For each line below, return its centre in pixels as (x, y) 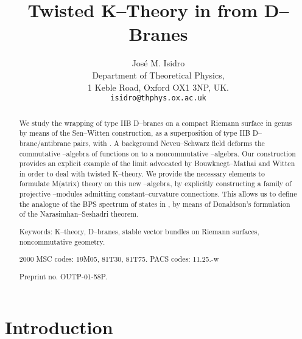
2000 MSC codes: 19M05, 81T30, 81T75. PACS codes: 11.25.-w (119, 259)
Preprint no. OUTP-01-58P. (63, 276)
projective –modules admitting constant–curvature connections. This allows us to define (158, 194)
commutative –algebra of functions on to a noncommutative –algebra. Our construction (157, 153)
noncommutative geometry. (62, 241)
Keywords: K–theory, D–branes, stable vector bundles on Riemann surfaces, (139, 231)
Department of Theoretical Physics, (158, 75)
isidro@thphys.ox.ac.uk (158, 98)
